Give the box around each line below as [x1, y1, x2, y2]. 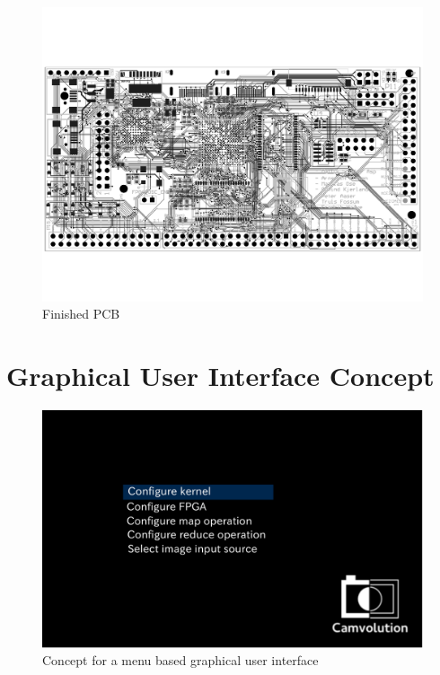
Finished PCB [42, 304, 120, 323]
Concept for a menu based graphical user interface [42, 651, 319, 670]
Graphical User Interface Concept [6, 356, 435, 393]
